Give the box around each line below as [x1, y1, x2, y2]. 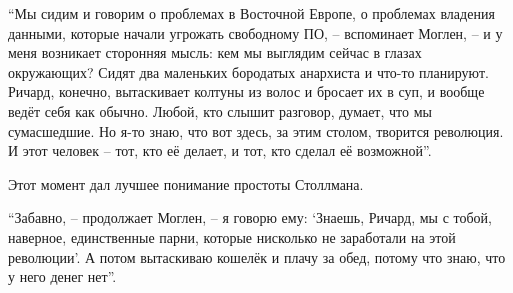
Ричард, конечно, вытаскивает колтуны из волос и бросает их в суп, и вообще [8, 81, 485, 102]
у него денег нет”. [8, 266, 117, 287]
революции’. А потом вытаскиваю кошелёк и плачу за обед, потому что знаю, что [8, 246, 506, 267]
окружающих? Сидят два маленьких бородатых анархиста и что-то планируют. [8, 61, 489, 82]
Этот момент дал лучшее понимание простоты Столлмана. [8, 173, 364, 194]
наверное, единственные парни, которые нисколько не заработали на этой [8, 226, 456, 247]
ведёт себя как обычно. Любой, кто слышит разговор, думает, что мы [8, 100, 432, 121]
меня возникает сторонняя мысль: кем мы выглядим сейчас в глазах [8, 42, 422, 63]
